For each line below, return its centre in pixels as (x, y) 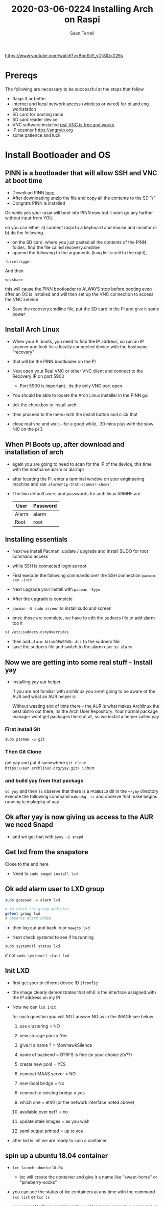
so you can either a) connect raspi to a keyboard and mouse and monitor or (81, 227)
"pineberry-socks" (38, 1182)
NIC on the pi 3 (27, 429)
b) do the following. (25, 233)
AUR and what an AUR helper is (44, 696)
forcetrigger (18, 262)
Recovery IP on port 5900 (38, 376)
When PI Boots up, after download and (65, 444)
